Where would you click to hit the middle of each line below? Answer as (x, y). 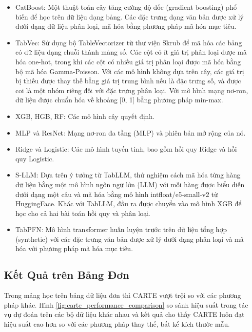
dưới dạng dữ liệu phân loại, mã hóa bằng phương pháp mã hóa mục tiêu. (126, 26)
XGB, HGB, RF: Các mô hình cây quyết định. (85, 116)
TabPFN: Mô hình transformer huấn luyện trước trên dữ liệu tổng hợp (121, 229)
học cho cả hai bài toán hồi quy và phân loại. (83, 213)
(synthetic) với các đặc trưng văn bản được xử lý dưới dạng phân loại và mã (129, 239)
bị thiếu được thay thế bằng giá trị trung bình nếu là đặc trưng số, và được (128, 81)
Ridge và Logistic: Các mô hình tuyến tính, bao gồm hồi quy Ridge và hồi (126, 149)
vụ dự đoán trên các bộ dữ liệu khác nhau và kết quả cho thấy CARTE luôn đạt (124, 314)
